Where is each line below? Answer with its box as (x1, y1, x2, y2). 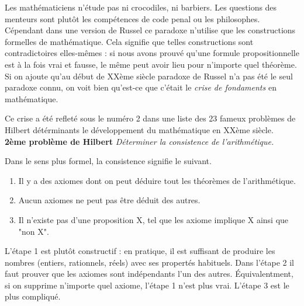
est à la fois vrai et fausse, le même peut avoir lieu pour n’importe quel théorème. (5, 58, 297, 70)
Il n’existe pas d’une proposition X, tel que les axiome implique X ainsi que (18, 213, 289, 225)
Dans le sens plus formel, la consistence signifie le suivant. (5, 155, 212, 167)
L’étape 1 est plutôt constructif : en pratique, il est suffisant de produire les (5, 245, 275, 257)
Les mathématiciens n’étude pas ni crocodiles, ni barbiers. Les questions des (5, 1, 277, 13)
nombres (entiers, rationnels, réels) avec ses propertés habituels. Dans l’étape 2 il (5, 256, 294, 268)
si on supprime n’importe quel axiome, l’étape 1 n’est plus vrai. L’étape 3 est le (5, 279, 289, 291)
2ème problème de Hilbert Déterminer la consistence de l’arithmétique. (5, 135, 274, 147)
